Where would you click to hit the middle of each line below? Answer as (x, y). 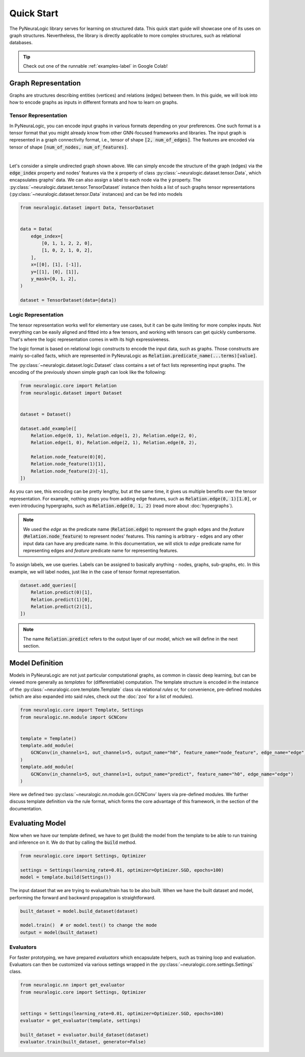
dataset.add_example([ (48, 428)
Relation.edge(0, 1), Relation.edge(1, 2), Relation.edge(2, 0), (114, 435)
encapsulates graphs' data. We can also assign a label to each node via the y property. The (105, 180)
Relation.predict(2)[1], (62, 606)
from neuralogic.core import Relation (68, 386)
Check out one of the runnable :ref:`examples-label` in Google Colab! (95, 66)
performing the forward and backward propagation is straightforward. (82, 897)
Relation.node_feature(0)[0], (68, 457)
